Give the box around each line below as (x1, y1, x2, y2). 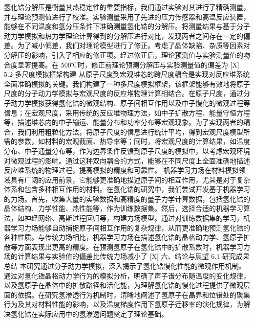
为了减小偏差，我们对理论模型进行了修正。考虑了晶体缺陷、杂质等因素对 (17, 40, 250, 50)
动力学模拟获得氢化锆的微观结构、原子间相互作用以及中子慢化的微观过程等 (10, 97, 250, 108)
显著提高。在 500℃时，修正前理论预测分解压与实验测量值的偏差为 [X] (17, 59, 239, 69)
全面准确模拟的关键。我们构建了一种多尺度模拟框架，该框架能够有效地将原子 (4, 78, 250, 89)
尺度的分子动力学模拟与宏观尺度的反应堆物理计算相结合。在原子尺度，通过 (4, 88, 243, 98)
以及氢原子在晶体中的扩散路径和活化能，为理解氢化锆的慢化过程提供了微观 (4, 280, 243, 290)
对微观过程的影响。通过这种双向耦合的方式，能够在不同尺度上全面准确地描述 (4, 155, 250, 165)
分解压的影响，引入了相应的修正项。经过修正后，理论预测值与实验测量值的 (4, 49, 243, 60)
